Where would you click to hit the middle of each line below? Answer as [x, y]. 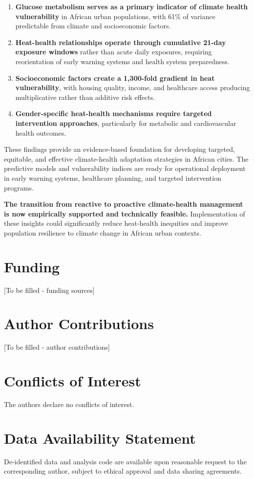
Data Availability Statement [100, 438]
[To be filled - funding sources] [49, 290]
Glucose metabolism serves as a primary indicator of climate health [132, 6]
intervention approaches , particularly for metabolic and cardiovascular [126, 123]
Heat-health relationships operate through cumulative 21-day [121, 42]
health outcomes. [41, 132]
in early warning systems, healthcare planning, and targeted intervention [113, 178]
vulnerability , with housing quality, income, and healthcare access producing [133, 87]
